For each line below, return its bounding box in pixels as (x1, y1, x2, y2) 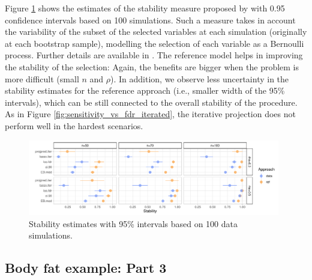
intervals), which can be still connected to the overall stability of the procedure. (5, 96, 298, 108)
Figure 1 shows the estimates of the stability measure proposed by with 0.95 (5, 2, 285, 14)
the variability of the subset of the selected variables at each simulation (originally (5, 25, 307, 38)
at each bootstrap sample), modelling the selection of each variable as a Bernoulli (5, 37, 304, 49)
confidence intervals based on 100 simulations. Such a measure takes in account (5, 13, 296, 26)
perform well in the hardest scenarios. (5, 119, 143, 132)
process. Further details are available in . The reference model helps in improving (5, 49, 303, 61)
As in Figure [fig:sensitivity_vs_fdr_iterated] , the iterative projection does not (5, 108, 296, 120)
